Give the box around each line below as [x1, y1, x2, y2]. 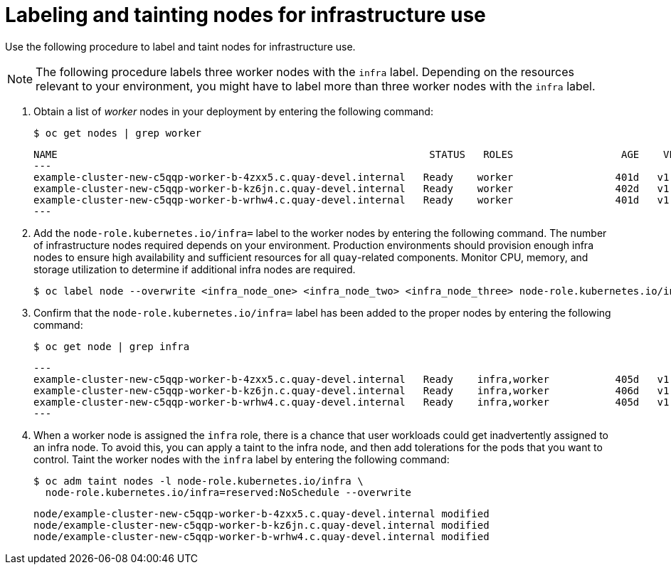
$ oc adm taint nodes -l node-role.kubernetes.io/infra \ [33, 475, 364, 487]
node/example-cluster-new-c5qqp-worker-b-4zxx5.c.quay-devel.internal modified [33, 507, 490, 519]
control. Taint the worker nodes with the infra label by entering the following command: [33, 453, 450, 465]
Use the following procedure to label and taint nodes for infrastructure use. [5, 40, 356, 53]
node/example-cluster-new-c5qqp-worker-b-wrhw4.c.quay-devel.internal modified [33, 530, 490, 542]
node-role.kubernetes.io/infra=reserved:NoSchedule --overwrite [45, 486, 412, 498]
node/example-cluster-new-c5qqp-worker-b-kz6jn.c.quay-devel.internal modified [33, 519, 490, 531]
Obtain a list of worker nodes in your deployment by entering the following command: [33, 105, 433, 117]
